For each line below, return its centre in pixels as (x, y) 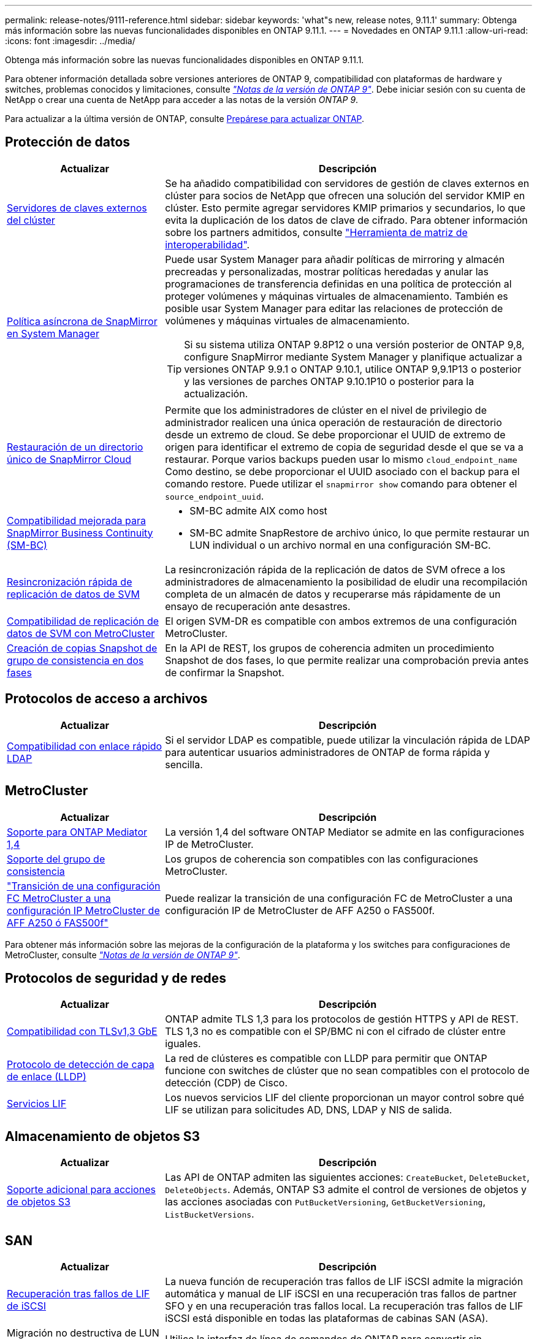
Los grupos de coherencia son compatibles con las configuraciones (322, 859)
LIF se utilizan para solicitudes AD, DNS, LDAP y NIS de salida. (309, 1110)
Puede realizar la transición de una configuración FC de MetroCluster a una (339, 898)
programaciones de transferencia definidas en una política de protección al (338, 284)
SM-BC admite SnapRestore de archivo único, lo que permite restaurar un (360, 532)
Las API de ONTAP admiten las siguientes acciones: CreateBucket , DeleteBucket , (347, 1177)
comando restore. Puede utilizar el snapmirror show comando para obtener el (341, 483)
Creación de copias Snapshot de (82, 648)
